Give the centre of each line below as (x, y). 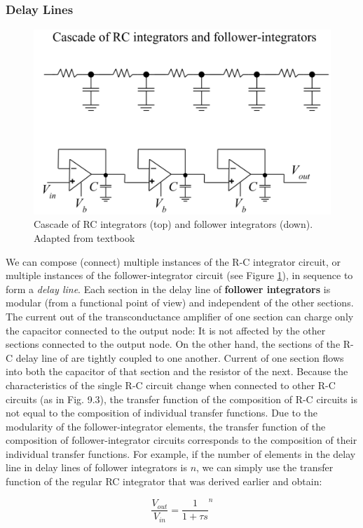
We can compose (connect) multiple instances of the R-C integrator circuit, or (173, 261)
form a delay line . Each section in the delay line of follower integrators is (168, 289)
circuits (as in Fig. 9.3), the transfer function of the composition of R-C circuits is (181, 399)
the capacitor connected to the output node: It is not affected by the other (166, 330)
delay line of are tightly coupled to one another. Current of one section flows (180, 357)
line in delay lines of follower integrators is (96, 467)
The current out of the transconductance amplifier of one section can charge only (180, 316)
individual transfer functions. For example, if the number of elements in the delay (181, 453)
